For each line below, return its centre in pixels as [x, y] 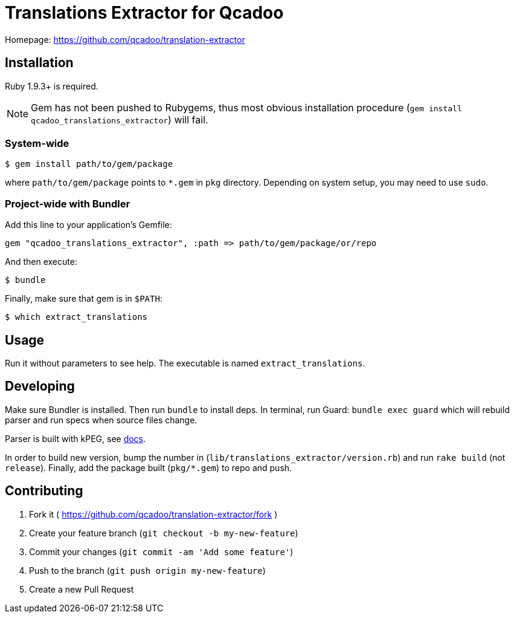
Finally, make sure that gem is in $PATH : [84, 299]
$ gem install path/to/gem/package [89, 164]
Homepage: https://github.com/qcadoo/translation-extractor [125, 39]
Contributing [44, 491]
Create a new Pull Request [82, 589]
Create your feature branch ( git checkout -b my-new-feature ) [164, 533]
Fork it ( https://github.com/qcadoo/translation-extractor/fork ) [153, 514]
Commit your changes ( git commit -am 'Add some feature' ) [161, 551]
